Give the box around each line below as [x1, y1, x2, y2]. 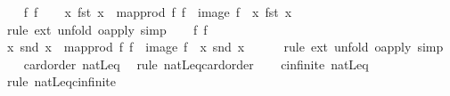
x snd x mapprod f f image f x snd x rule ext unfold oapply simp [6, 37, 444, 56]
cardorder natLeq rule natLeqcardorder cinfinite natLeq [23, 54, 369, 73]
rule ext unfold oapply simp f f [6, 20, 208, 38]
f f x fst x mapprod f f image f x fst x [23, 3, 292, 20]
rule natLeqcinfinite [6, 72, 116, 91]
